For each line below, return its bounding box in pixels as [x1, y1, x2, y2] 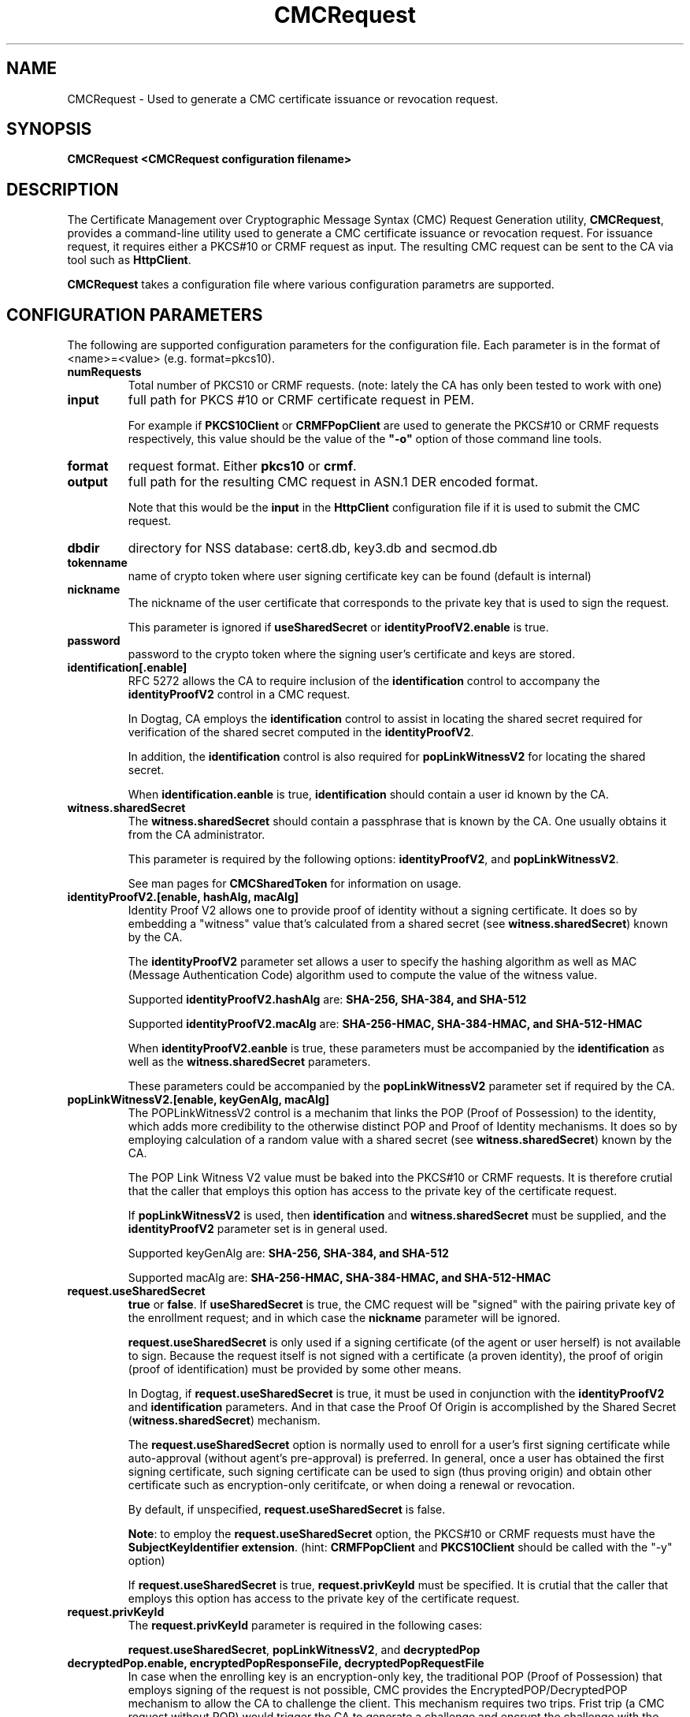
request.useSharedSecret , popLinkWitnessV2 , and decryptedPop [128, 1643, 480, 1657]
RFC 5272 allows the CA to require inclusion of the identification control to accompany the [128, 674, 600, 688]
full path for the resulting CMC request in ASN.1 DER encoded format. [128, 474, 539, 490]
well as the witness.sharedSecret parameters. [128, 1055, 371, 1069]
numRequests [67, 365, 142, 379]
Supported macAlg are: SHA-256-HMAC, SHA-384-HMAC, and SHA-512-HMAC [128, 1271, 551, 1285]
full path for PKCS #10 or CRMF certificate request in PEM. [128, 392, 475, 408]
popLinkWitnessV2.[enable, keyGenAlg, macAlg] [67, 1093, 330, 1107]
